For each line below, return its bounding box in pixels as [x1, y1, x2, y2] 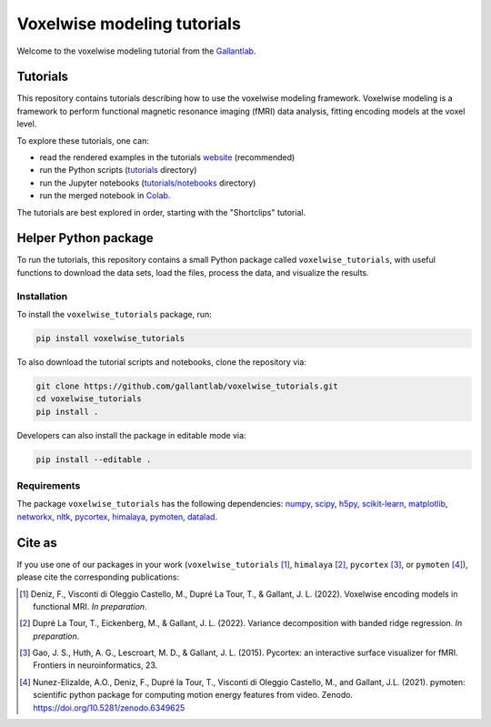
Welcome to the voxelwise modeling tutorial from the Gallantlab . [16, 45, 256, 56]
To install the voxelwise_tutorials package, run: [16, 309, 213, 320]
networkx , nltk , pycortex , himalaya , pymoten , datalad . [16, 510, 218, 522]
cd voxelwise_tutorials [35, 394, 143, 404]
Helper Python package [16, 230, 154, 246]
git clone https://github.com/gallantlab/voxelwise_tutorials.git [35, 380, 338, 391]
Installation [16, 289, 68, 302]
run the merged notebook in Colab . [39, 190, 171, 201]
